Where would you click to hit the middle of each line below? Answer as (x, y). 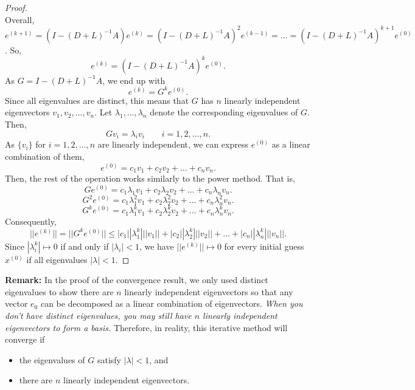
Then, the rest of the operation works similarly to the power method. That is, (150, 178)
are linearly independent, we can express (173, 144)
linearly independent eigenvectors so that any (209, 291)
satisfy (109, 359)
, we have (156, 246)
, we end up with (134, 80)
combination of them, (45, 156)
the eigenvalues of (52, 359)
